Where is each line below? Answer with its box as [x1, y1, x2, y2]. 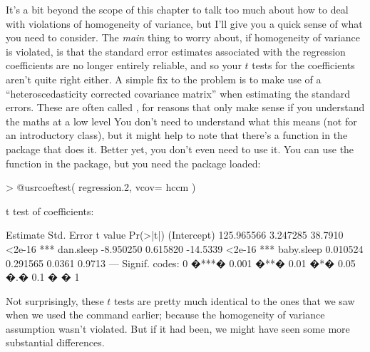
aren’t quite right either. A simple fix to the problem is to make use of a [6, 71, 322, 86]
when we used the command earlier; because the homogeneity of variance [6, 307, 325, 322]
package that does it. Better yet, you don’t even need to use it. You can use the [6, 141, 354, 156]
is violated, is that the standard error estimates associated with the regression [6, 43, 346, 58]
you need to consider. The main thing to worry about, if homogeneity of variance [6, 30, 360, 45]
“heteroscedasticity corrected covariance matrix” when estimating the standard [6, 86, 351, 100]
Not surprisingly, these [6, 293, 104, 308]
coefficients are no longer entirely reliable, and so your [6, 58, 242, 73]
